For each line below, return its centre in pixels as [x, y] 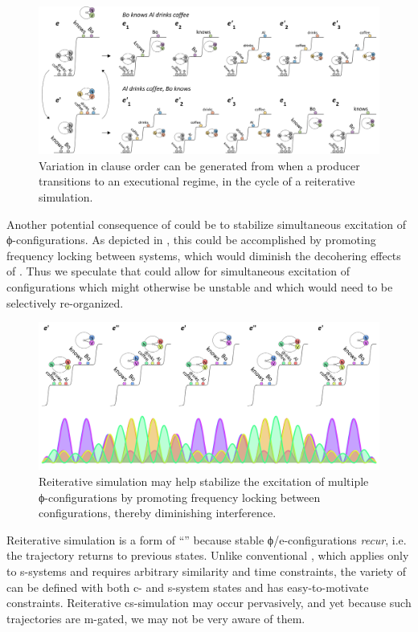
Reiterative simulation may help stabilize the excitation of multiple [204, 481]
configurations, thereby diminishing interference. [158, 513]
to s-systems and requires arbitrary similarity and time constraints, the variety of [207, 571]
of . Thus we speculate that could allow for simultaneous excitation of [178, 271]
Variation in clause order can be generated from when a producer [199, 165]
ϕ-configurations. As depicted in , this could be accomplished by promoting [191, 240]
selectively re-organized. [65, 302]
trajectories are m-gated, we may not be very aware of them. [156, 618]
